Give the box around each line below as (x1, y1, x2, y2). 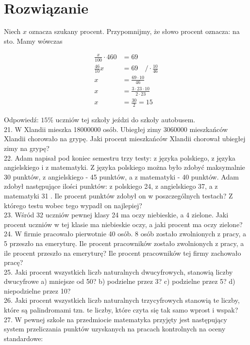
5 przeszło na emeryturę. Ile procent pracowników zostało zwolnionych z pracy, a (4, 238, 244, 248)
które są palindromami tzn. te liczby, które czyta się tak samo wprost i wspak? (4, 305, 238, 315)
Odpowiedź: (4, 115, 39, 125)
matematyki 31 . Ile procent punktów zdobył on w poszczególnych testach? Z (4, 190, 233, 200)
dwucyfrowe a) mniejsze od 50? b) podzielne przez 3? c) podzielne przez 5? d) (4, 276, 235, 286)
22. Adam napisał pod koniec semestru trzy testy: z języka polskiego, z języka (4, 152, 235, 163)
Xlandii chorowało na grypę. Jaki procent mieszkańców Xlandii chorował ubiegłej (4, 133, 246, 144)
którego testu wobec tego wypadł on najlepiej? (4, 200, 142, 210)
